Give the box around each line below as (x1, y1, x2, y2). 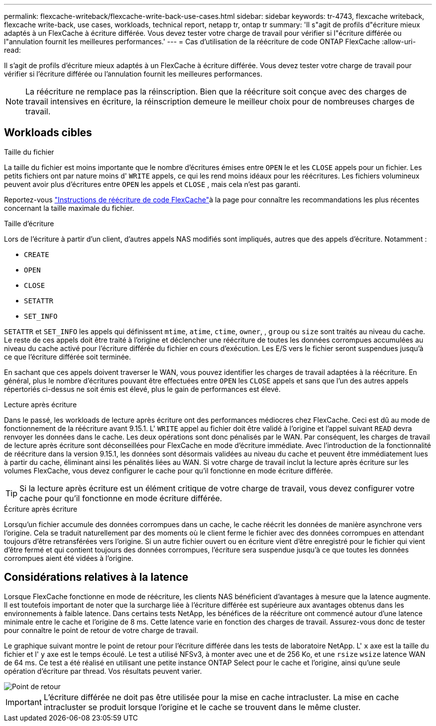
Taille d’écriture (4, 219, 54, 228)
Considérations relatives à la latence (4, 571, 189, 584)
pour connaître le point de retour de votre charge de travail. (4, 626, 199, 635)
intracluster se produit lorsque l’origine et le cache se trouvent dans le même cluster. (43, 702, 361, 712)
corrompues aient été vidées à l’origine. (4, 553, 133, 562)
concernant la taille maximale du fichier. (4, 203, 134, 212)
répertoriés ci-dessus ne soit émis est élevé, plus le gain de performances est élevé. (4, 384, 281, 393)
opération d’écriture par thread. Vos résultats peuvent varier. (4, 666, 202, 675)
